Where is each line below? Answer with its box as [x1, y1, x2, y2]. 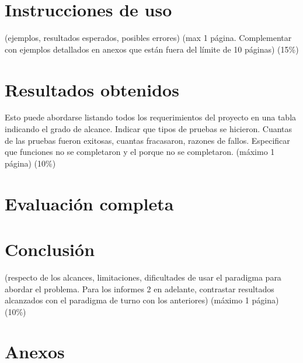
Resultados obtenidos [5, 77, 179, 101]
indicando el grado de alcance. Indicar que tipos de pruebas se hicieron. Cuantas [5, 123, 292, 135]
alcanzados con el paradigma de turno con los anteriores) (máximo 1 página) [5, 294, 279, 306]
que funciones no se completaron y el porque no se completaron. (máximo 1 [5, 146, 275, 158]
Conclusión [5, 237, 95, 261]
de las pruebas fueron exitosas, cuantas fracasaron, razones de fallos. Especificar [5, 134, 290, 146]
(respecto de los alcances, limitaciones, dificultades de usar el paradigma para [5, 271, 281, 283]
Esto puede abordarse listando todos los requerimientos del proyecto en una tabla [5, 111, 297, 123]
